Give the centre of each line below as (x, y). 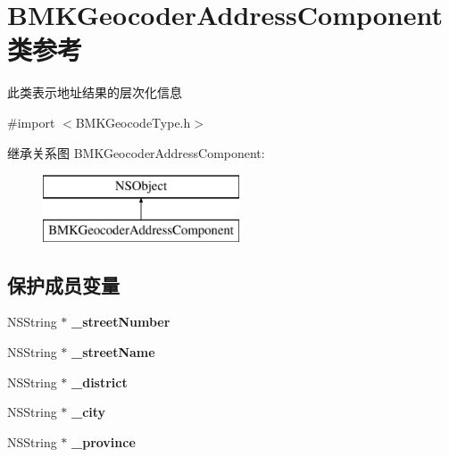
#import (31, 122)
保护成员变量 (63, 284)
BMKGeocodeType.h (133, 122)
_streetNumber (121, 322)
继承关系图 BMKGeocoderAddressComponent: (136, 152)
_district (100, 382)
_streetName (113, 352)
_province (104, 441)
